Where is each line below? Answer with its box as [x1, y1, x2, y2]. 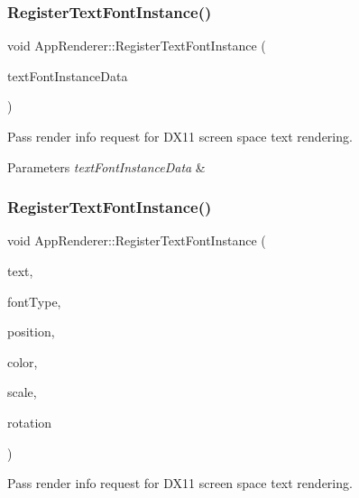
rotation [7, 412, 52, 431]
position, [7, 322, 55, 341]
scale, [7, 383, 37, 401]
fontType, [7, 291, 61, 310]
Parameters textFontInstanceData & [7, 157, 206, 176]
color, [7, 352, 38, 371]
